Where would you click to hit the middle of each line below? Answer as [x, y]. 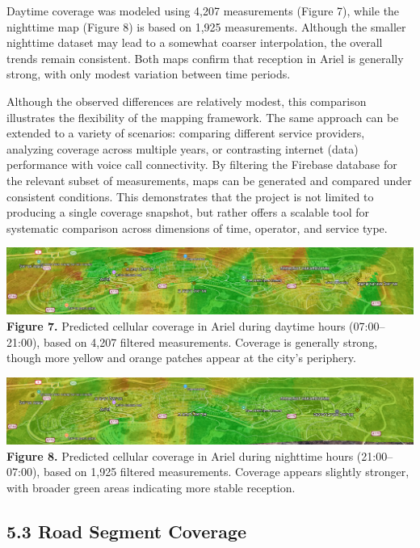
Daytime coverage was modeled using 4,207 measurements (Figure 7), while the [203, 11]
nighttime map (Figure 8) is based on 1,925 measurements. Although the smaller [206, 26]
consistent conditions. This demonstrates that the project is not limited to [190, 196]
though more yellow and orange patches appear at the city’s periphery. [181, 358]
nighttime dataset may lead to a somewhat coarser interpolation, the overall [195, 42]
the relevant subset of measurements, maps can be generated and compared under [209, 180]
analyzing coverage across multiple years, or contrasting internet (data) [183, 148]
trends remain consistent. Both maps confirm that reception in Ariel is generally [205, 58]
